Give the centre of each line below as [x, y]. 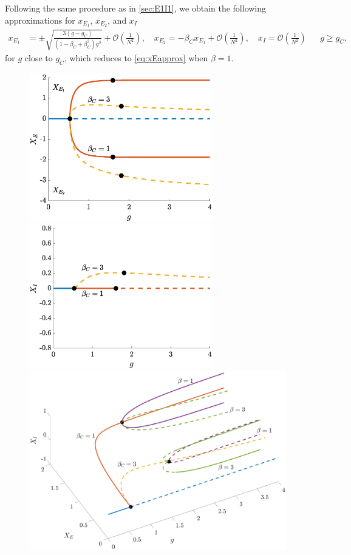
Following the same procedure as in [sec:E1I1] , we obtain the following [136, 8]
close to [39, 58]
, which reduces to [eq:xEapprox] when [136, 58]
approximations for [40, 20]
